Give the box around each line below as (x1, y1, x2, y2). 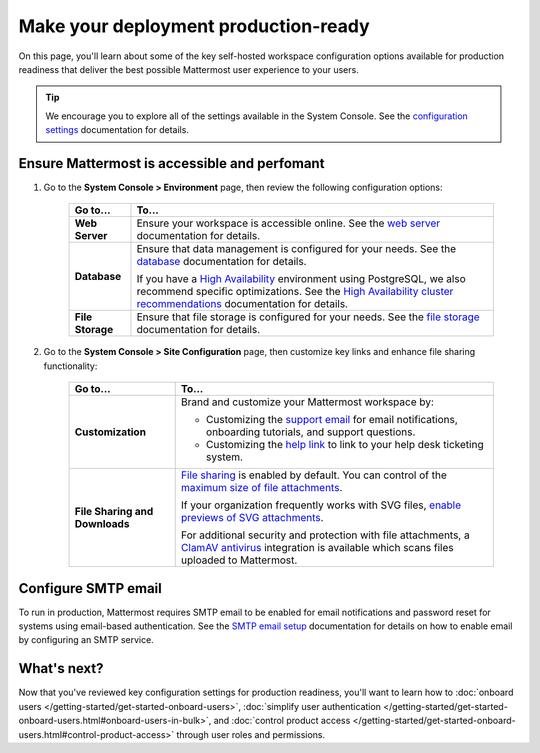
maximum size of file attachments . (180, 481, 343, 495)
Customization (74, 425, 147, 439)
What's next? (18, 660, 104, 677)
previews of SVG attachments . (180, 511, 324, 525)
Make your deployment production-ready (18, 15, 370, 37)
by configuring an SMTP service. (18, 634, 154, 646)
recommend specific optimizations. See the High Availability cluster (136, 285, 454, 299)
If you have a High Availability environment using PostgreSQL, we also (136, 272, 467, 286)
